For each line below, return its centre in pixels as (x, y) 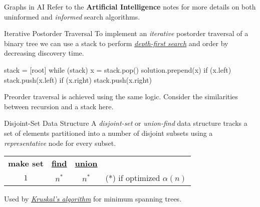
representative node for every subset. (60, 143)
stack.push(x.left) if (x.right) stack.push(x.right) (78, 79)
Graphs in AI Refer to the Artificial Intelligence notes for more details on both (130, 7)
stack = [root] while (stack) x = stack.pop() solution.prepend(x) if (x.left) (118, 69)
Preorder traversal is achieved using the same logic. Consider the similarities (121, 96)
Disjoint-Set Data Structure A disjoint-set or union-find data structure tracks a (126, 123)
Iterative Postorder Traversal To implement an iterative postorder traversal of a (126, 33)
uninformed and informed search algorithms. (72, 16)
